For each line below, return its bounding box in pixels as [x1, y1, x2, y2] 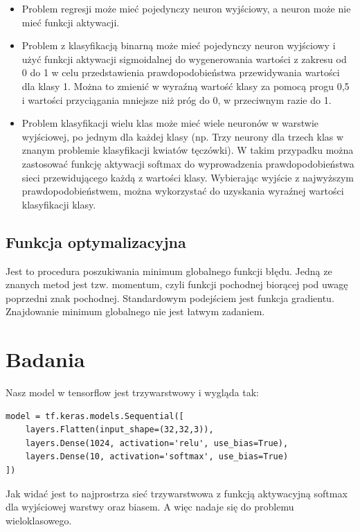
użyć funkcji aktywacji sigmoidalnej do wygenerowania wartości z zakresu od [21, 51, 347, 66]
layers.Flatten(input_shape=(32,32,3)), [25, 425, 214, 435]
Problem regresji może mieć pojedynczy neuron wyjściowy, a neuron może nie [21, 1, 351, 15]
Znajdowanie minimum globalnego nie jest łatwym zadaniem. [6, 304, 265, 319]
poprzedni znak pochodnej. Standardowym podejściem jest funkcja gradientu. [6, 290, 334, 305]
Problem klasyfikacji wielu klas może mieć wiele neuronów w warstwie [21, 116, 319, 130]
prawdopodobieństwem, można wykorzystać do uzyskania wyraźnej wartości [21, 184, 344, 198]
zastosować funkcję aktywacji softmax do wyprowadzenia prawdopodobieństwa [21, 156, 354, 170]
